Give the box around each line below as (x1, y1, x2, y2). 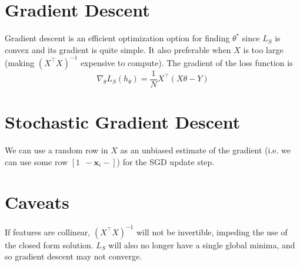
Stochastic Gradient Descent (5, 110, 241, 134)
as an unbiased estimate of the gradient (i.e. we (120, 144, 291, 156)
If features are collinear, (5, 225, 91, 238)
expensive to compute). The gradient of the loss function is (80, 56, 293, 68)
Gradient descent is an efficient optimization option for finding (5, 32, 230, 44)
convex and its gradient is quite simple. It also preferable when (5, 43, 231, 55)
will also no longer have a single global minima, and (108, 238, 295, 251)
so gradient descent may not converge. (5, 250, 142, 262)
